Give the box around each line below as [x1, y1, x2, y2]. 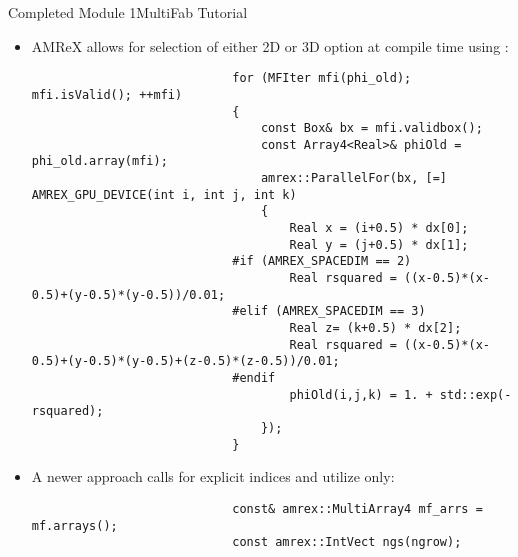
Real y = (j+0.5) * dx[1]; [289, 237, 469, 252]
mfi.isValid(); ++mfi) [31, 87, 183, 102]
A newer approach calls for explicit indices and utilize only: [31, 466, 395, 487]
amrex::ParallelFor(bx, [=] [260, 171, 448, 186]
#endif [232, 371, 276, 385]
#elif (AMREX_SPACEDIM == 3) [232, 304, 426, 319]
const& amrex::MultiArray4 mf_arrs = [232, 501, 483, 516]
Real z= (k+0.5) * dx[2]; [289, 321, 462, 336]
